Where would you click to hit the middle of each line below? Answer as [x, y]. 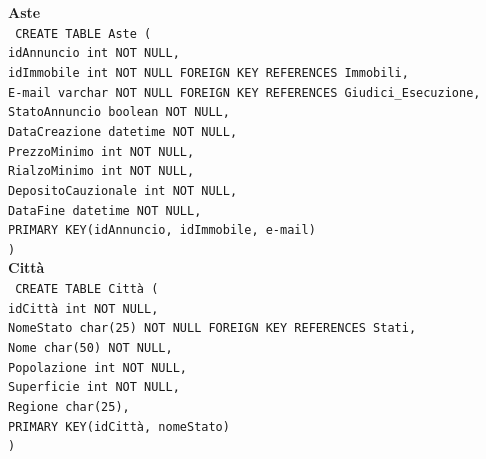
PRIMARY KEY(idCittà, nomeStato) [119, 426]
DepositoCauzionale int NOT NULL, [123, 190]
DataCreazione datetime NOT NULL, [123, 131]
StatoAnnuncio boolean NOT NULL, [119, 112]
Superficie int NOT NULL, [94, 387]
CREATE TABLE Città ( [87, 289]
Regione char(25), [69, 407]
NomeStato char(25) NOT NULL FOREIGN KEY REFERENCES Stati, [212, 328]
